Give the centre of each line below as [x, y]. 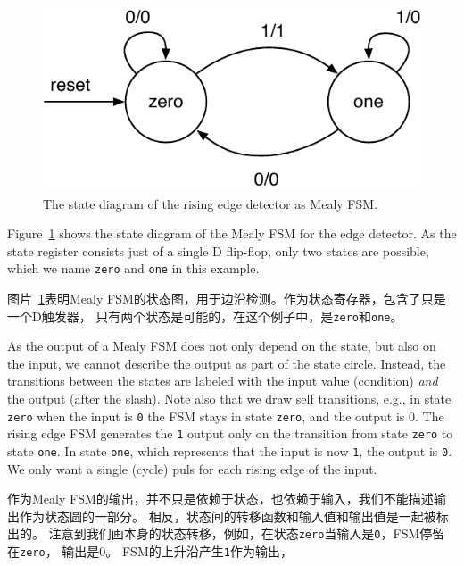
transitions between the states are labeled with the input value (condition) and [223, 381]
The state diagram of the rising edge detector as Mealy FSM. [211, 203]
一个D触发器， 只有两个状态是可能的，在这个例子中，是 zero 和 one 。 [205, 316]
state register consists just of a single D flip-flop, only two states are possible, [218, 250]
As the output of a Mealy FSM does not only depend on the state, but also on [222, 346]
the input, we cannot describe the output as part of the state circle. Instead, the [227, 363]
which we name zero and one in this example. [133, 268]
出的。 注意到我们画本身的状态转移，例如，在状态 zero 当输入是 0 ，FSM [214, 533]
